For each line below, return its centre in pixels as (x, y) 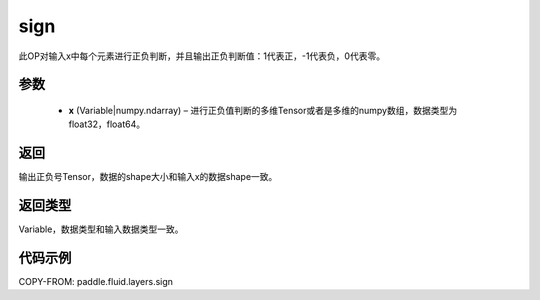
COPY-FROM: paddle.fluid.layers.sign (96, 282)
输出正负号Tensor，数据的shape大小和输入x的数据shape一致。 (148, 177)
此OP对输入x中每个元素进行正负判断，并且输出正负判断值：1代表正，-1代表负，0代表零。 (201, 56)
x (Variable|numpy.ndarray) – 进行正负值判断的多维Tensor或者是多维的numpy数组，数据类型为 (263, 110)
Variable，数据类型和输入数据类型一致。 (101, 229)
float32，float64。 (107, 124)
